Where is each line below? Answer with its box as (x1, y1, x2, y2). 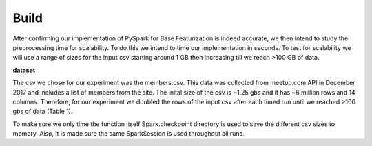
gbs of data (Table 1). (12, 107, 73, 116)
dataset (12, 66, 36, 74)
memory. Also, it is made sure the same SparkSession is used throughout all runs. (12, 130, 245, 138)
